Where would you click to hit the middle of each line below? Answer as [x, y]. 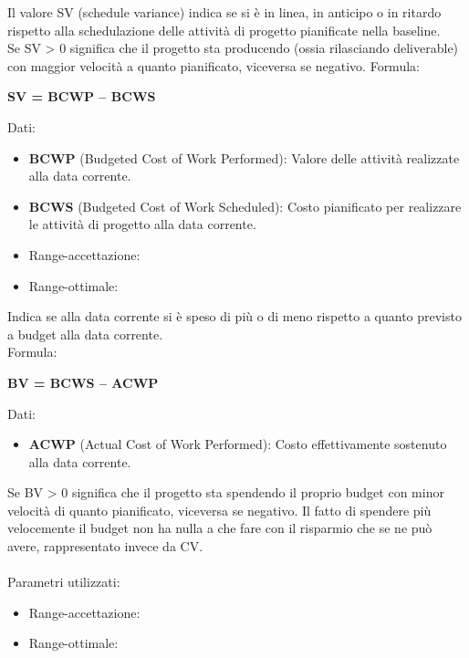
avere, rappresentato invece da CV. [105, 546]
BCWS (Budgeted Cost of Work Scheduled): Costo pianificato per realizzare [245, 206]
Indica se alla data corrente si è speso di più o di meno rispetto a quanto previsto [234, 316]
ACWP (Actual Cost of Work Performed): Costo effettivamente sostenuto [238, 444]
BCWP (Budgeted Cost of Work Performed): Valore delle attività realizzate [244, 157]
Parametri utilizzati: [64, 582]
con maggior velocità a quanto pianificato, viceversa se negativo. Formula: [214, 65]
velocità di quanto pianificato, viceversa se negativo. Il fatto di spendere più [219, 510]
